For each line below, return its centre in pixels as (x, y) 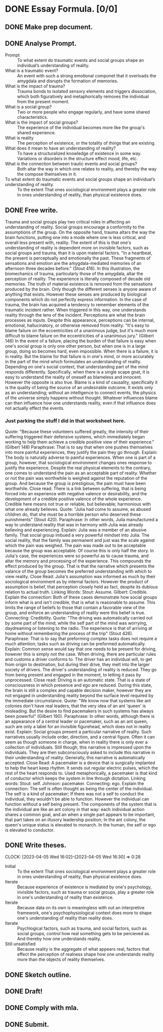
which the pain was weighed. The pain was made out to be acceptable (76, 545)
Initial (10, 866)
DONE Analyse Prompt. (41, 43)
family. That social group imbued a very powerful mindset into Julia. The (77, 535)
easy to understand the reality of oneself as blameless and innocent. (73, 377)
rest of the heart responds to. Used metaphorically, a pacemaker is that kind (81, 773)
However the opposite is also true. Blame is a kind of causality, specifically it (81, 382)
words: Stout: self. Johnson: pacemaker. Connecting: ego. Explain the (74, 783)
